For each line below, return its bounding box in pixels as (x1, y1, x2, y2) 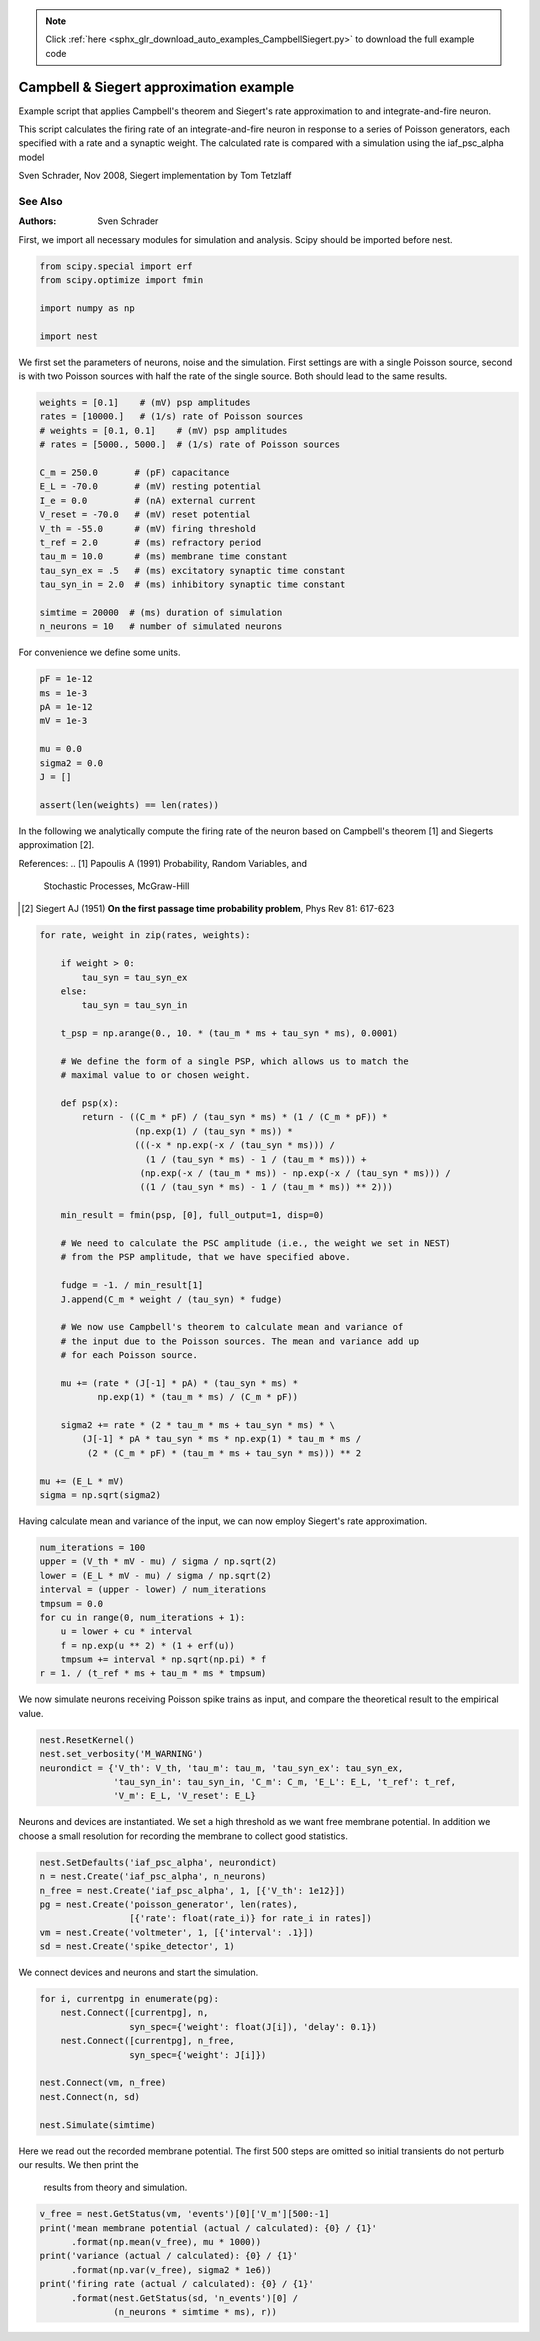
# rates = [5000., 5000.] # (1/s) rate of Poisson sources (39, 439, 341, 450)
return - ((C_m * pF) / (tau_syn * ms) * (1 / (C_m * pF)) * (81, 1111, 388, 1123)
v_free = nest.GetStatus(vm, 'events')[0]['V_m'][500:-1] (39, 2208, 330, 2220)
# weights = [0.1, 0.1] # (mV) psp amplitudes (39, 425, 288, 436)
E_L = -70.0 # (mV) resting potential (39, 481, 262, 492)
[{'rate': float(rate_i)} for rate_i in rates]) (128, 1913, 372, 1924)
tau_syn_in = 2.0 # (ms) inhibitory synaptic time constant (39, 579, 346, 590)
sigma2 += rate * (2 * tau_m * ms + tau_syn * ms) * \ (60, 1420, 335, 1431)
